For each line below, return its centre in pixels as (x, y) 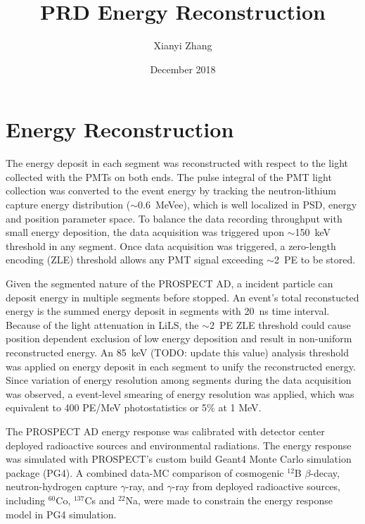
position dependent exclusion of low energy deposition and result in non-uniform (179, 338)
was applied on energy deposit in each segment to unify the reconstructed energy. (181, 366)
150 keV (313, 232)
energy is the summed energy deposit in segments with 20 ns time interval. (168, 311)
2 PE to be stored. (315, 260)
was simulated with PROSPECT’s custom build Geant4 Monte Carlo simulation (179, 459)
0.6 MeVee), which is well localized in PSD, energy (248, 205)
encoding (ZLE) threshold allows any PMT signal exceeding (135, 260)
